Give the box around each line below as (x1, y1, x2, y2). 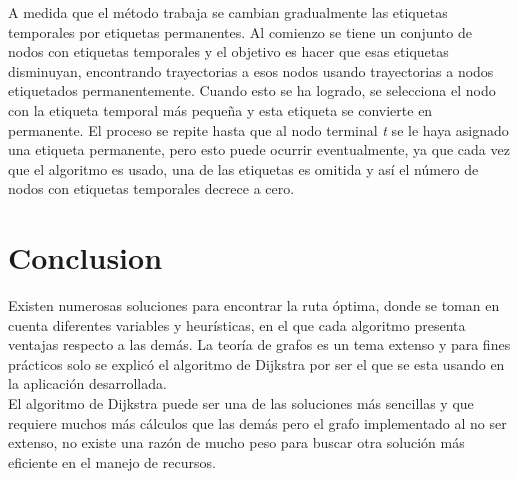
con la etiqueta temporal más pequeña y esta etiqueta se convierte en (8, 99, 433, 120)
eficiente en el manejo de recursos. (8, 451, 216, 472)
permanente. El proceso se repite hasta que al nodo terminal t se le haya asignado (8, 119, 509, 140)
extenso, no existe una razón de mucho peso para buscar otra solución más (8, 432, 465, 453)
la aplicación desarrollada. (8, 373, 167, 394)
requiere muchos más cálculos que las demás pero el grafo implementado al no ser (8, 412, 507, 433)
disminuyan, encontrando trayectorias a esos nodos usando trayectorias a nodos (8, 60, 494, 81)
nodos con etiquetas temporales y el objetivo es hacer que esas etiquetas (8, 41, 449, 62)
